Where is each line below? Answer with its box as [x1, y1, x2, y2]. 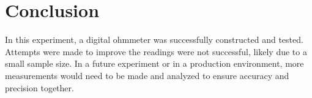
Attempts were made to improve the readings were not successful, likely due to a [5, 45, 307, 58]
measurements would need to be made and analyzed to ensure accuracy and [5, 69, 289, 81]
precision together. [5, 81, 74, 94]
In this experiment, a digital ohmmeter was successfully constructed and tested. [5, 33, 303, 46]
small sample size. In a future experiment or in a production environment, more [5, 57, 304, 70]
